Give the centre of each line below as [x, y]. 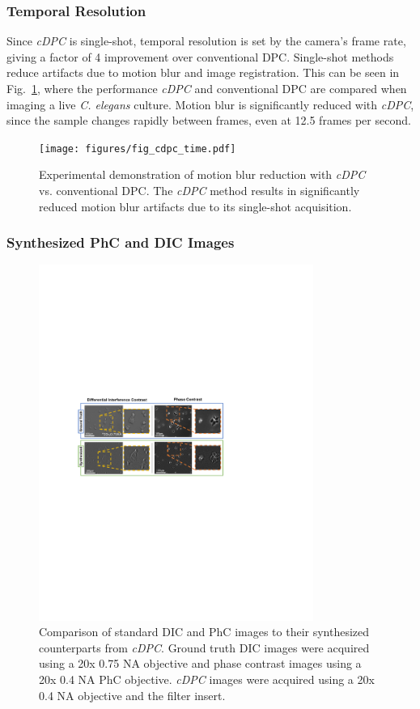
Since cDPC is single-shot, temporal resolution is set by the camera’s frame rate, [206, 41]
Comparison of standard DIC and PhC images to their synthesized [204, 632]
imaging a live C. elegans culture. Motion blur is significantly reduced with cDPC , [210, 104]
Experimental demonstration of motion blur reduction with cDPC [202, 174]
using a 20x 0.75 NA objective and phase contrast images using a [200, 663]
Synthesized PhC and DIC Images [121, 242]
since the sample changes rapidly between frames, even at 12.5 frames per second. [209, 120]
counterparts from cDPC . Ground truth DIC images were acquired [204, 647]
